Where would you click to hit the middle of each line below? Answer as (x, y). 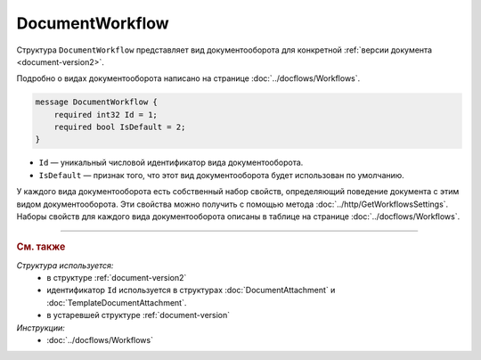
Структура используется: (65, 265)
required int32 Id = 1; (106, 115)
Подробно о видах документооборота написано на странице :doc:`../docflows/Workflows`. (188, 78)
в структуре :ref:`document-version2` (117, 278)
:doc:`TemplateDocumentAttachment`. (117, 302)
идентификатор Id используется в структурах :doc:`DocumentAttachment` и (191, 290)
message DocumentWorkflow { (96, 102)
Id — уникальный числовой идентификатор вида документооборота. (171, 163)
